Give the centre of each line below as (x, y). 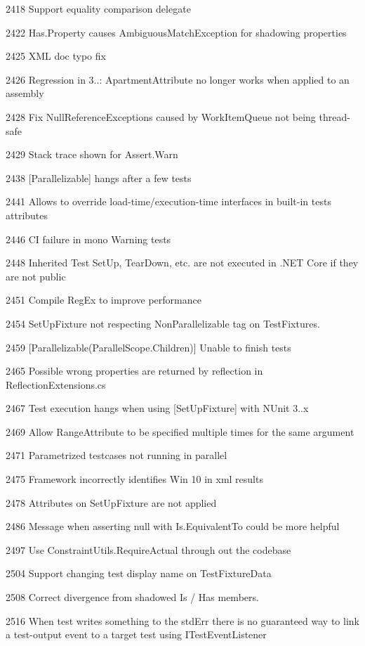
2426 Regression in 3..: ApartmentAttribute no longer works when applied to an (178, 79)
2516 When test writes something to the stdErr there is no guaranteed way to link (182, 620)
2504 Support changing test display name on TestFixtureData (139, 573)
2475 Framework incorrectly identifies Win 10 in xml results (134, 479)
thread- (334, 116)
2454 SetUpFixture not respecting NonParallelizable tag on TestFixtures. (163, 323)
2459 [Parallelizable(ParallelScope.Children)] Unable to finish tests (148, 347)
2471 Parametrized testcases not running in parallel (117, 455)
